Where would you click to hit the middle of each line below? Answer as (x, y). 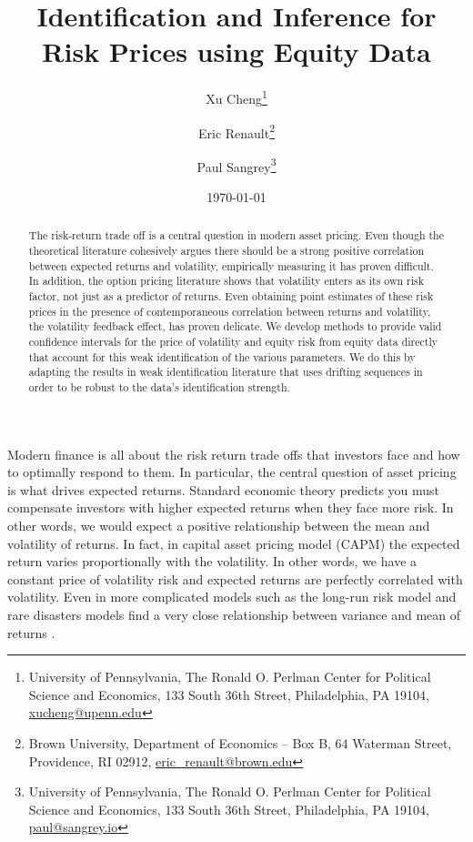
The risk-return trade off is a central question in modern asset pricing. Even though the (236, 235)
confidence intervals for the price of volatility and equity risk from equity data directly (233, 342)
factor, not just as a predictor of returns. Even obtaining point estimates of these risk (231, 296)
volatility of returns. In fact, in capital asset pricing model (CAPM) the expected (234, 543)
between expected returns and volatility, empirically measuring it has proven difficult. (231, 265)
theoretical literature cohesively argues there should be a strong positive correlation (226, 251)
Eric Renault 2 (236, 131)
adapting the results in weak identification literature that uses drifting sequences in (226, 372)
